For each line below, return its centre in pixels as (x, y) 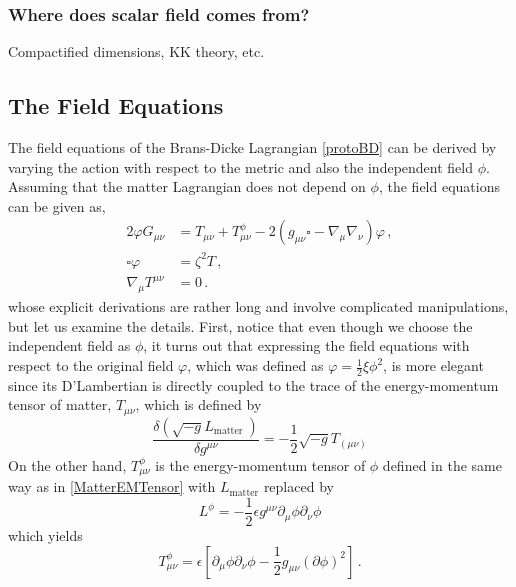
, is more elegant (433, 365)
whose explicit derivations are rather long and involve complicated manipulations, (258, 306)
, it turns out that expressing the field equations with (306, 345)
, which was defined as (255, 365)
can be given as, (57, 205)
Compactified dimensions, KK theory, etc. (136, 51)
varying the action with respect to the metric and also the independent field (240, 166)
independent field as (69, 345)
